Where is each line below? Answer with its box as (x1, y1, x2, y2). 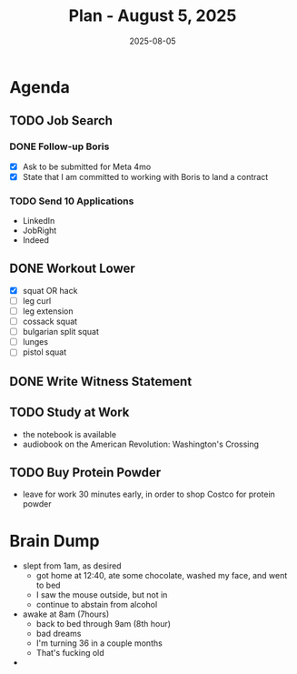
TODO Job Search (9, 113, 114, 128)
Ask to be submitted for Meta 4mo (22, 161, 152, 172)
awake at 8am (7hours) (22, 609, 110, 619)
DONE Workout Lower (9, 261, 136, 277)
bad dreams (35, 629, 82, 639)
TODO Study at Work (9, 405, 130, 420)
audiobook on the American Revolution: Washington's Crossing (22, 438, 260, 449)
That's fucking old (35, 648, 104, 659)
